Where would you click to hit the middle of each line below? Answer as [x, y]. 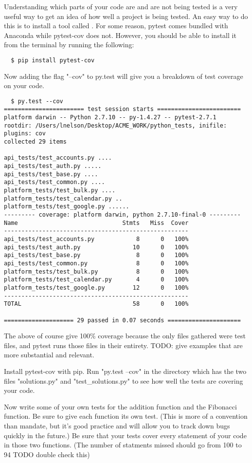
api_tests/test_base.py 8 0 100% [96, 255]
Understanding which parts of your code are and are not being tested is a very [121, 6]
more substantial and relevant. [49, 355]
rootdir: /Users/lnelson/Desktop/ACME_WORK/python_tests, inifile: [116, 125]
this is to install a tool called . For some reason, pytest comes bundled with [116, 26]
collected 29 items [35, 142]
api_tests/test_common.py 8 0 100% [96, 263]
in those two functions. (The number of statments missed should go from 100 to [123, 445]
